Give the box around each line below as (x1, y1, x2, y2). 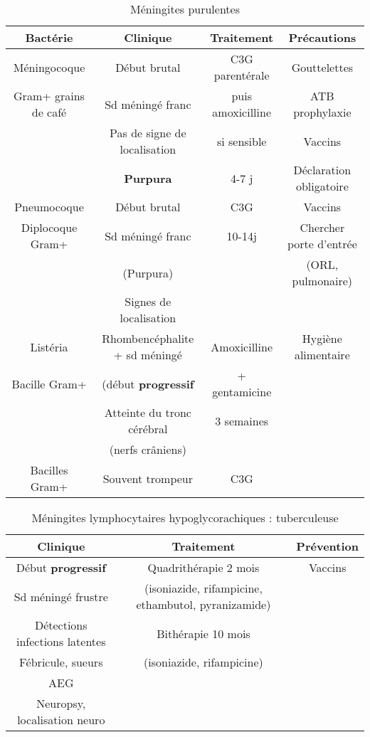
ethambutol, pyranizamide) (136, 596, 271, 613)
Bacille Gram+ (11, 375, 87, 392)
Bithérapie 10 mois (157, 625, 250, 642)
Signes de (125, 293, 171, 309)
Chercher (300, 219, 345, 235)
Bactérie (25, 29, 73, 46)
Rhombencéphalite (102, 330, 194, 346)
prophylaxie (293, 104, 351, 120)
